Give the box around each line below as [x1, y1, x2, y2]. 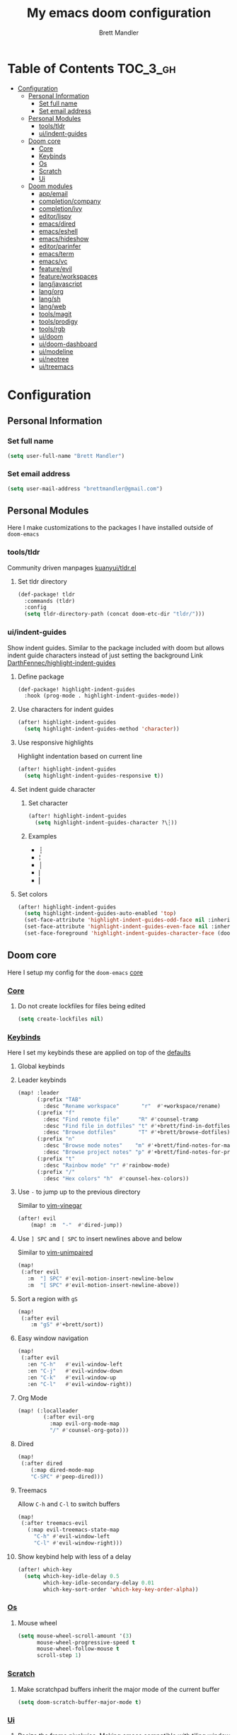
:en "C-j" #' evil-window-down [27, 1367, 123, 1374]
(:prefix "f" [36, 1109, 76, 1116]
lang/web [38, 302, 67, 311]
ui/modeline [38, 347, 74, 355]
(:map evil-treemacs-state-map [27, 1526, 120, 1533]
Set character [28, 798, 69, 807]
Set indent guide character [17, 785, 96, 793]
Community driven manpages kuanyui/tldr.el [7, 563, 137, 572]
